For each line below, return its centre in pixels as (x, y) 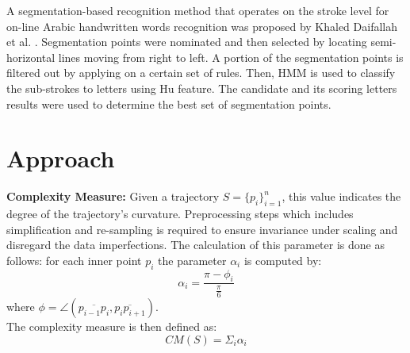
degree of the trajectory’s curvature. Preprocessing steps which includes (180, 214)
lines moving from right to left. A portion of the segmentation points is (231, 57)
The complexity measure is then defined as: (112, 326)
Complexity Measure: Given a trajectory (113, 196)
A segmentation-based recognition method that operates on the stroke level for (198, 10)
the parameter (192, 260)
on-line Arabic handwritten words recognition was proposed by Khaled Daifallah (202, 26)
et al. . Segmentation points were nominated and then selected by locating (187, 42)
